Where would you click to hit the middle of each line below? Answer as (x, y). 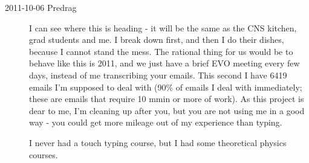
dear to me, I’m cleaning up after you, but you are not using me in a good (167, 110)
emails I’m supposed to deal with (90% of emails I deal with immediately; (166, 87)
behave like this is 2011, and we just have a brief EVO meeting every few (164, 63)
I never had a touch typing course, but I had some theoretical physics (158, 142)
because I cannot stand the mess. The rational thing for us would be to (161, 51)
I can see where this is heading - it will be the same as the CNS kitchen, (163, 27)
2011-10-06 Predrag (41, 7)
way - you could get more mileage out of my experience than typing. (156, 122)
